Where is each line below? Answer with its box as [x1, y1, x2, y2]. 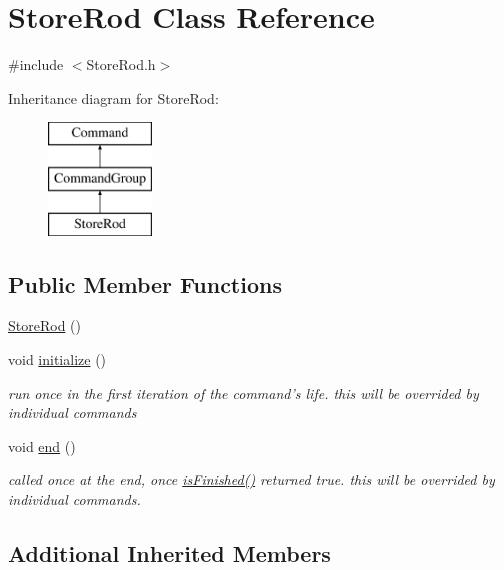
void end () [8, 435, 76, 456]
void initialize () [8, 349, 107, 370]
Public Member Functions [8, 268, 282, 299]
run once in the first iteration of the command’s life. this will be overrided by [8, 382, 479, 403]
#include [8, 54, 64, 75]
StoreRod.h [86, 54, 156, 75]
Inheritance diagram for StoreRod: [8, 87, 219, 108]
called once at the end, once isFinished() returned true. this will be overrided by [8, 469, 495, 490]
